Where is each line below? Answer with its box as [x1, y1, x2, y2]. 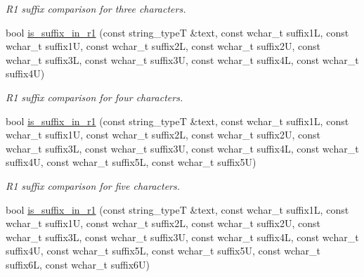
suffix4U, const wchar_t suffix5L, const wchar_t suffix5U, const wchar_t [6, 243, 320, 258]
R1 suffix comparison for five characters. [6, 178, 181, 193]
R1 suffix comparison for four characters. [6, 89, 183, 104]
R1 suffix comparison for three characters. [6, 1, 186, 15]
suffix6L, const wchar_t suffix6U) [6, 257, 150, 271]
